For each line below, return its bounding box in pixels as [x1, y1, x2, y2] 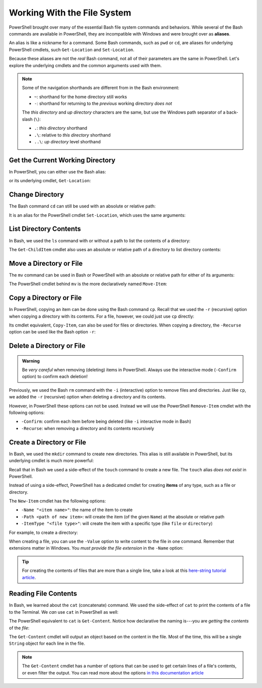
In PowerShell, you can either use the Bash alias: [9, 169, 106, 174]
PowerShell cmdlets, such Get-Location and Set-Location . [9, 47, 134, 52]
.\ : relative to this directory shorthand [34, 132, 111, 138]
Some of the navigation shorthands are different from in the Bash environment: [22, 85, 180, 91]
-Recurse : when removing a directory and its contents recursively [21, 425, 154, 431]
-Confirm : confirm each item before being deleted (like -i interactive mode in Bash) [21, 418, 192, 425]
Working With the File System [9, 7, 131, 18]
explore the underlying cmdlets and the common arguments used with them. [9, 62, 162, 68]
